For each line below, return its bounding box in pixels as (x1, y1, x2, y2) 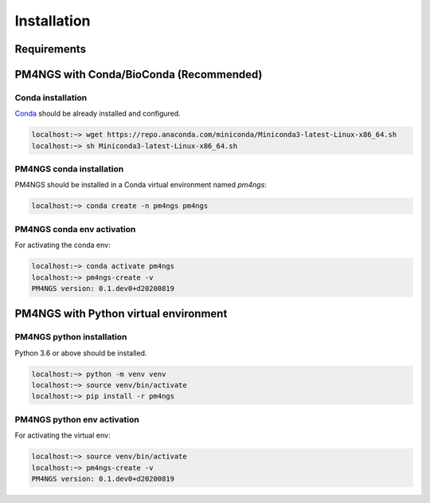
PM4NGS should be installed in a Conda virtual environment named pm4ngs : (14, 180, 267, 190)
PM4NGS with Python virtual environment (14, 307, 228, 320)
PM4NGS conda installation (14, 163, 124, 175)
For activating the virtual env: (14, 430, 111, 440)
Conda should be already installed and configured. (14, 108, 181, 119)
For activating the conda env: (14, 240, 111, 250)
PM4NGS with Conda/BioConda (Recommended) (14, 68, 263, 81)
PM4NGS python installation (14, 332, 127, 343)
